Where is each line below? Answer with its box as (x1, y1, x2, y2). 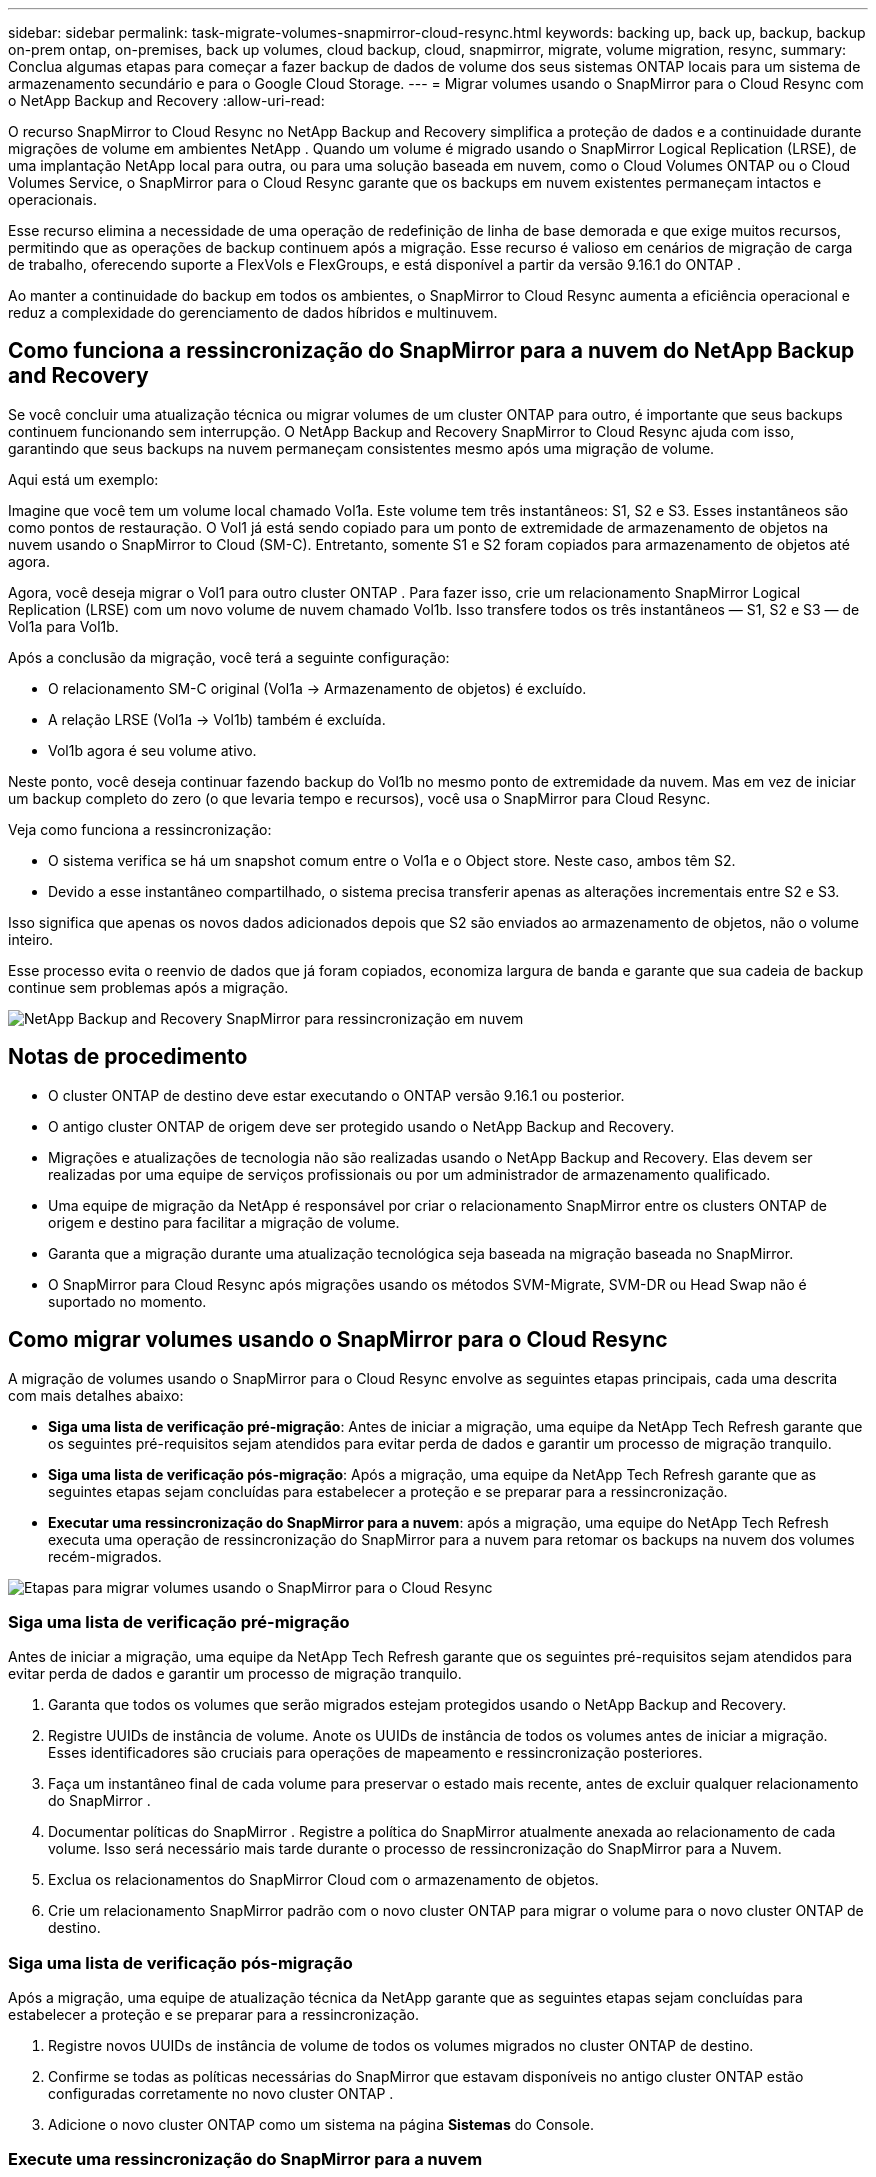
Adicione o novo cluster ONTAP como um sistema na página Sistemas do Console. (48, 2116, 594, 2134)
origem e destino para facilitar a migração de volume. (48, 1213, 400, 1231)
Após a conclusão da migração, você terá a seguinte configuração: (8, 648, 450, 666)
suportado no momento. (48, 1292, 207, 1310)
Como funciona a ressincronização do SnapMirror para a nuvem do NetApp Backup (8, 338, 855, 364)
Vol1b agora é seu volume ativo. (48, 741, 257, 759)
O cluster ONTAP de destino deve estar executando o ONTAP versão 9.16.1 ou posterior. (48, 1086, 625, 1104)
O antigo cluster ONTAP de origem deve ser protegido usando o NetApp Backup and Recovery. (48, 1117, 675, 1135)
